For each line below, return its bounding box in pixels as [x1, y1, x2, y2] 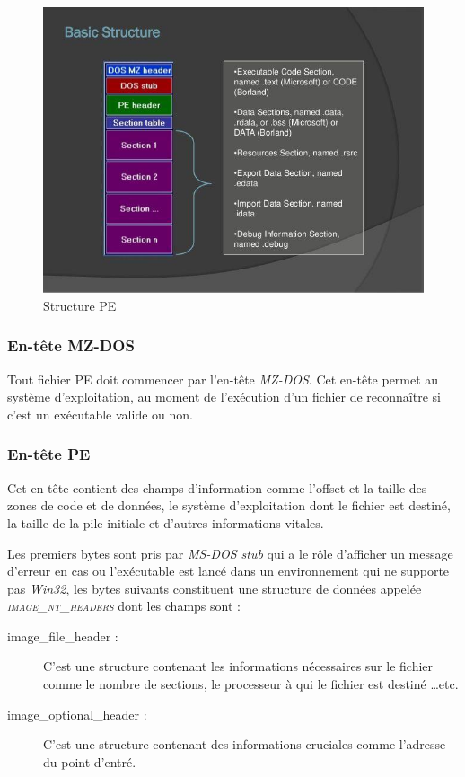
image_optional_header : [7, 704, 147, 723]
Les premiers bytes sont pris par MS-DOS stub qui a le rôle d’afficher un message [7, 543, 453, 562]
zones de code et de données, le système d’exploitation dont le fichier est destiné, [7, 496, 451, 515]
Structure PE [43, 296, 117, 314]
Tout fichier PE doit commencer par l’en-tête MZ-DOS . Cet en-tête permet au [7, 369, 439, 388]
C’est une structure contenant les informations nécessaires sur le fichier [43, 657, 434, 675]
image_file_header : [7, 626, 118, 645]
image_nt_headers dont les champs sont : [7, 596, 241, 615]
